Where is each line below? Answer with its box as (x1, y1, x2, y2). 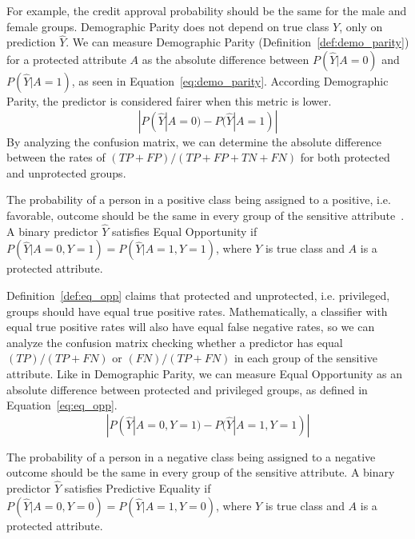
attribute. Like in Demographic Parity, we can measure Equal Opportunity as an (6, 365, 403, 381)
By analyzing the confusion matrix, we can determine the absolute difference (6, 133, 382, 150)
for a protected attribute (6, 51, 126, 67)
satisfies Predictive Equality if (64, 480, 211, 497)
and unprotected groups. (6, 164, 126, 181)
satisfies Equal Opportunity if (111, 222, 257, 239)
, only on (339, 18, 383, 34)
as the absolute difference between (142, 51, 309, 67)
